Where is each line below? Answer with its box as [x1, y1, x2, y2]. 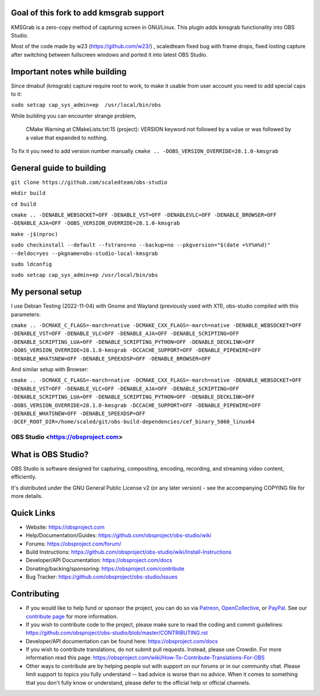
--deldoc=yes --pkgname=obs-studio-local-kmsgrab [11, 250, 158, 257]
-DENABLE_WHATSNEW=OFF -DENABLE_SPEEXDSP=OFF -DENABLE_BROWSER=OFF [11, 355, 212, 362]
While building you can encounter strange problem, [11, 112, 136, 119]
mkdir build [11, 190, 46, 197]
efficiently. [11, 473, 37, 480]
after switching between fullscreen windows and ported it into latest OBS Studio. [11, 51, 207, 58]
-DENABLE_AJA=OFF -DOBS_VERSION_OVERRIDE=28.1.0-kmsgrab [11, 220, 180, 226]
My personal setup [11, 287, 82, 297]
